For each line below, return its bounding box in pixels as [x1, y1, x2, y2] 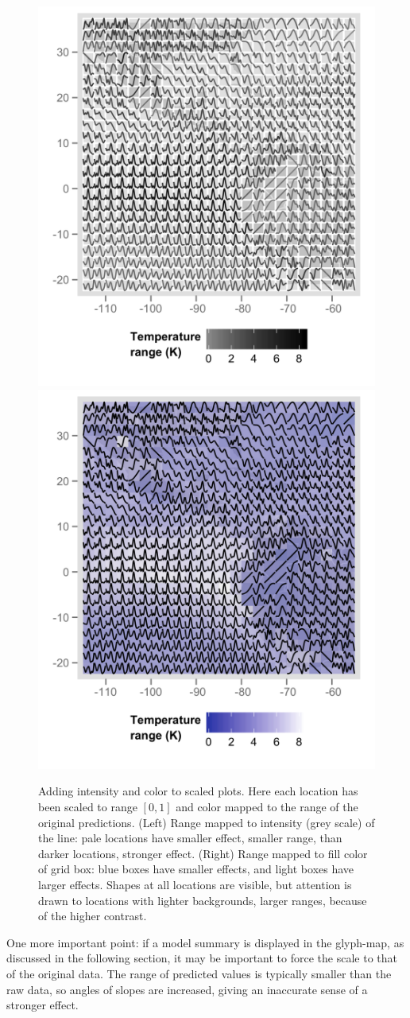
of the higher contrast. [38, 907, 147, 924]
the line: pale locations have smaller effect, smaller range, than [38, 830, 342, 846]
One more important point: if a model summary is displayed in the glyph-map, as [6, 934, 404, 950]
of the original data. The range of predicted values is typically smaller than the [6, 965, 392, 981]
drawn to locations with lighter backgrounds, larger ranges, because [38, 892, 367, 908]
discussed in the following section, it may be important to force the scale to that [6, 950, 397, 966]
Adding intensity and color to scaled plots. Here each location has [38, 783, 358, 799]
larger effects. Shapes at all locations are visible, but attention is [38, 876, 352, 892]
